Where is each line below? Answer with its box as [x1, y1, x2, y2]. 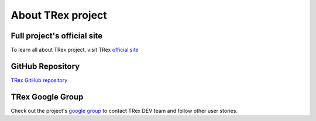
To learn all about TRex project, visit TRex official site [11, 47, 139, 54]
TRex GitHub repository [11, 76, 68, 84]
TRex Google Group [11, 92, 84, 102]
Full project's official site [11, 31, 103, 41]
